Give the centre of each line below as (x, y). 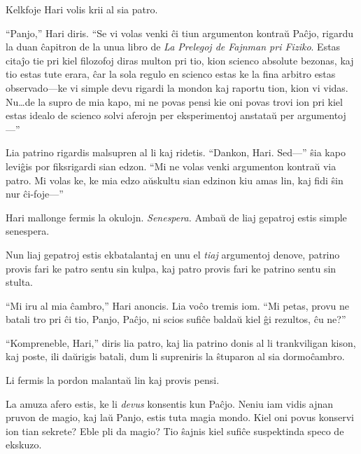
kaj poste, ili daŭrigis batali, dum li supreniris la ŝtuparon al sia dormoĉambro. (175, 356)
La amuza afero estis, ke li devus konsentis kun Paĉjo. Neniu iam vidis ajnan (170, 403)
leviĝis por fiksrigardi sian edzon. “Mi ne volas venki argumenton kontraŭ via (171, 166)
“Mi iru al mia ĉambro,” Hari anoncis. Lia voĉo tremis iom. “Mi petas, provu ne (177, 305)
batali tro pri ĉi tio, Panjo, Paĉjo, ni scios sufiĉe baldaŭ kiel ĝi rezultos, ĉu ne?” (176, 319)
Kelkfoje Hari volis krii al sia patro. (82, 9)
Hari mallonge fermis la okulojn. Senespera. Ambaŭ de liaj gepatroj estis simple (176, 217)
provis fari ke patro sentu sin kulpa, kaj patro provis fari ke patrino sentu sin (171, 268)
